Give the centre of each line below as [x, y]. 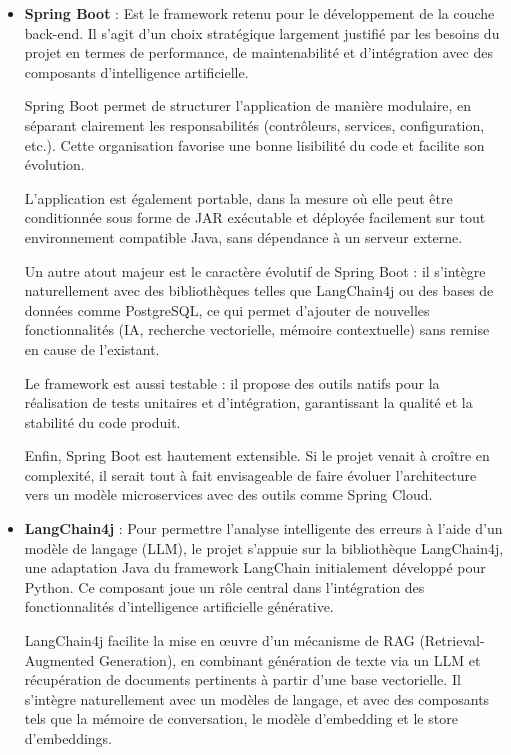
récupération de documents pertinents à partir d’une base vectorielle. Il [242, 679]
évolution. [54, 164]
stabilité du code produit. [102, 421]
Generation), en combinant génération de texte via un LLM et [290, 659]
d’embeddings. [68, 738]
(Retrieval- [452, 640]
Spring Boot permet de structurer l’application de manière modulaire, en [248, 105]
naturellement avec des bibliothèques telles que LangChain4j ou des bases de [259, 290]
